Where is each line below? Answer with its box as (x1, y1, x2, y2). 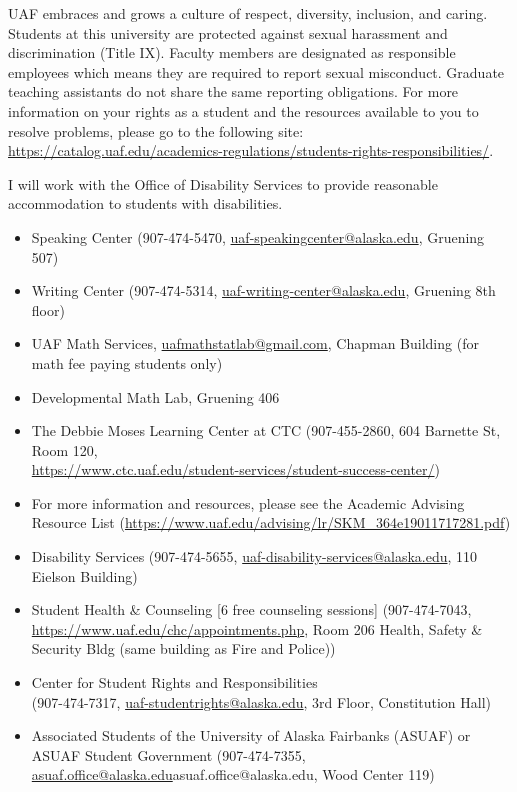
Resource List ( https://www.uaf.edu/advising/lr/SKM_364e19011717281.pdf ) (31, 512, 511, 533)
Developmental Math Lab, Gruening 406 (31, 386, 280, 407)
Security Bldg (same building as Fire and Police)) (31, 638, 336, 659)
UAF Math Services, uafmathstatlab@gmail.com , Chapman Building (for (31, 333, 479, 354)
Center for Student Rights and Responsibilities (31, 672, 318, 693)
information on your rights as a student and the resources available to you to (8, 100, 479, 121)
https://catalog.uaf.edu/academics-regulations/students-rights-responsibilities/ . (8, 140, 494, 161)
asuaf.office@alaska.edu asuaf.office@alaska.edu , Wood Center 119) (31, 764, 435, 785)
